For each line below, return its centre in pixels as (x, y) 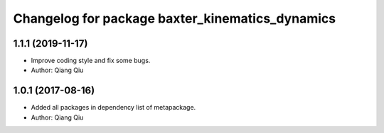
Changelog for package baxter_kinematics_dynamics (175, 18)
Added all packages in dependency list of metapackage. (113, 108)
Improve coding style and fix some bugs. (91, 61)
